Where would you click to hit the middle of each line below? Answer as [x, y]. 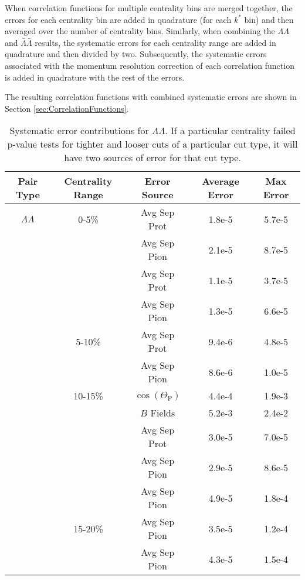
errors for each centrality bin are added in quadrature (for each [118, 19]
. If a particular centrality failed [230, 131]
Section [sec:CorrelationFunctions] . [67, 108]
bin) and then [269, 19]
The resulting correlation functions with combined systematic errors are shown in [151, 97]
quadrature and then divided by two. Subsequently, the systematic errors [136, 54]
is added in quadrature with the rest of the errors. [95, 77]
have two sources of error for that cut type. [152, 158]
